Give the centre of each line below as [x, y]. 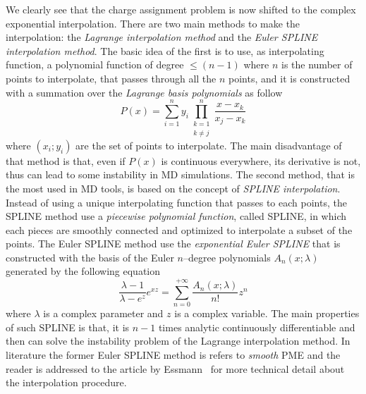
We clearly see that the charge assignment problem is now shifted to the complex [181, 9]
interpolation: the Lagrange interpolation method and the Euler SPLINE [162, 37]
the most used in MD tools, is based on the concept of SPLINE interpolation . [173, 188]
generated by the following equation [83, 271]
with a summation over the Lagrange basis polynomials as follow [144, 92]
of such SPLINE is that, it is [68, 327]
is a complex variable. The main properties [267, 313]
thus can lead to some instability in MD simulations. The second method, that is [181, 174]
